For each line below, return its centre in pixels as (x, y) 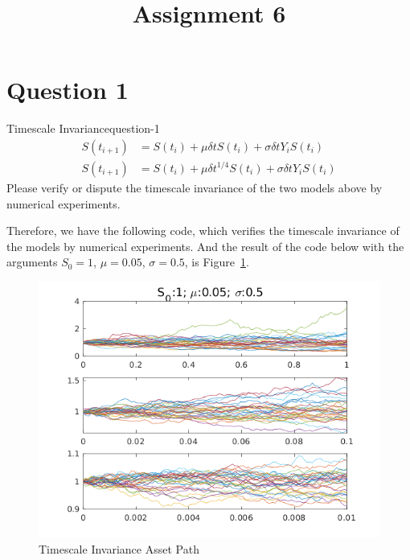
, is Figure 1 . (217, 262)
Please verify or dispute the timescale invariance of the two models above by (195, 187)
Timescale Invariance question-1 (83, 128)
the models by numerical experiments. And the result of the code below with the (205, 246)
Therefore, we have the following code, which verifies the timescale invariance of (203, 231)
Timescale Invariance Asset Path (119, 548)
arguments (32, 262)
